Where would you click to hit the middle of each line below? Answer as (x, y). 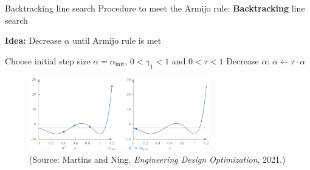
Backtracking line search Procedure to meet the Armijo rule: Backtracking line (155, 8)
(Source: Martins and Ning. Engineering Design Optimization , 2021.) (157, 159)
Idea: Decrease (33, 40)
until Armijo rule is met (117, 40)
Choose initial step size (48, 60)
